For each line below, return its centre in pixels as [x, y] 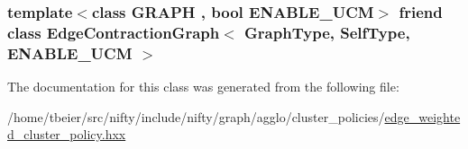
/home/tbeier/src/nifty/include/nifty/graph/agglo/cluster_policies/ [196, 116]
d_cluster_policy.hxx [67, 134]
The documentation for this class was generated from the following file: [203, 87]
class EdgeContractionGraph [114, 32]
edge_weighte [422, 116]
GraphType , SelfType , [327, 32]
